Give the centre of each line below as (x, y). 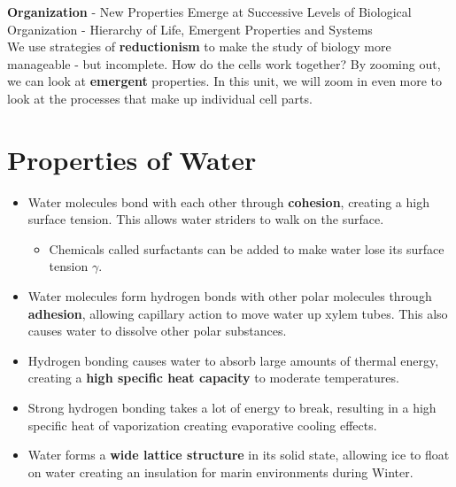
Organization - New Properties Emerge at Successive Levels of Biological (209, 12)
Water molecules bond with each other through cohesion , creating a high (228, 201)
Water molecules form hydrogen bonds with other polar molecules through (230, 296)
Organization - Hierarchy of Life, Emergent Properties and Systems (190, 29)
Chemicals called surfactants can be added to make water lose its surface (247, 248)
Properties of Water (132, 159)
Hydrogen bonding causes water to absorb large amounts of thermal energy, (233, 360)
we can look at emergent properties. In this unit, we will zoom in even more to (225, 81)
